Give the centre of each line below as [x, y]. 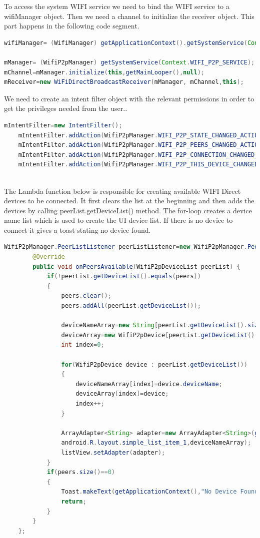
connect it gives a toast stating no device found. [77, 230]
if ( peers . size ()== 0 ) [81, 472]
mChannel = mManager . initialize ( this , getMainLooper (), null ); [104, 72]
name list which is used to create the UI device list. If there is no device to [118, 220]
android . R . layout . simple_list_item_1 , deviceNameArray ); [156, 443]
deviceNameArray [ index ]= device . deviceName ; [149, 384]
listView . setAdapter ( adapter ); [113, 452]
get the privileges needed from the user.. [66, 108]
